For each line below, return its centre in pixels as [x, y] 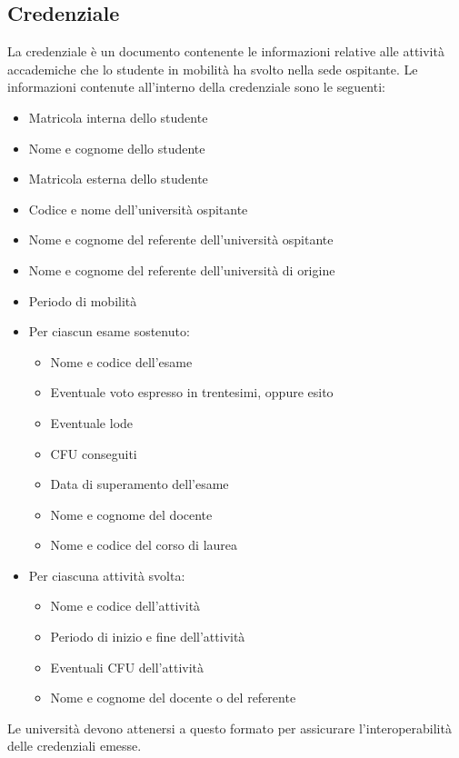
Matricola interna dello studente [118, 117]
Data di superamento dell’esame [140, 484]
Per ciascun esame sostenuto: [109, 331]
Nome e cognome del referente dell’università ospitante [181, 239]
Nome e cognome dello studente [117, 148]
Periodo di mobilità [83, 300]
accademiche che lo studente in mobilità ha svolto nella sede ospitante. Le [213, 69]
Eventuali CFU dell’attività [127, 667]
